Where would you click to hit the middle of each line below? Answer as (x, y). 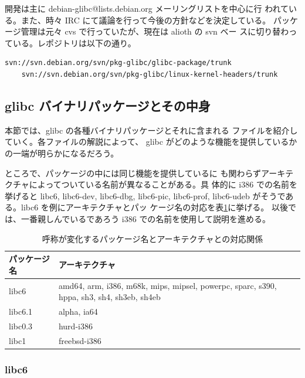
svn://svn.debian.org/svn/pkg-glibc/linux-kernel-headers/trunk (150, 74)
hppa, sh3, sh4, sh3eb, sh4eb (109, 297)
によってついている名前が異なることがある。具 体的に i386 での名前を (163, 184)
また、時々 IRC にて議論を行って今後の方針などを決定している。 (146, 20)
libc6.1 (21, 311)
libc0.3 (21, 326)
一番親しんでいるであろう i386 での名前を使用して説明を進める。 (145, 218)
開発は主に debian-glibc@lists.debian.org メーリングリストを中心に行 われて (147, 8)
